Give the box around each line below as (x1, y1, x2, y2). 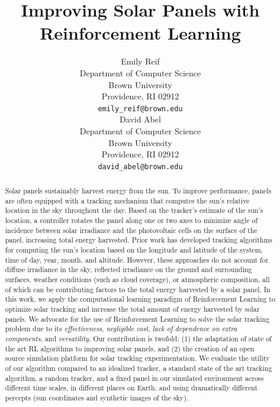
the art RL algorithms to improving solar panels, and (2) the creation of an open (5, 343, 255, 353)
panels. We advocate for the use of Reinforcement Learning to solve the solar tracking (5, 314, 270, 324)
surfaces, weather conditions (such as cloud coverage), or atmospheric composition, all (5, 274, 270, 285)
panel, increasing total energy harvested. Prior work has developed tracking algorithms (5, 235, 273, 245)
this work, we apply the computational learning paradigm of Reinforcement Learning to (5, 294, 275, 304)
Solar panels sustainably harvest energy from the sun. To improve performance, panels (5, 186, 272, 196)
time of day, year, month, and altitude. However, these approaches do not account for (5, 254, 269, 264)
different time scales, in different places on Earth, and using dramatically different (5, 383, 258, 393)
